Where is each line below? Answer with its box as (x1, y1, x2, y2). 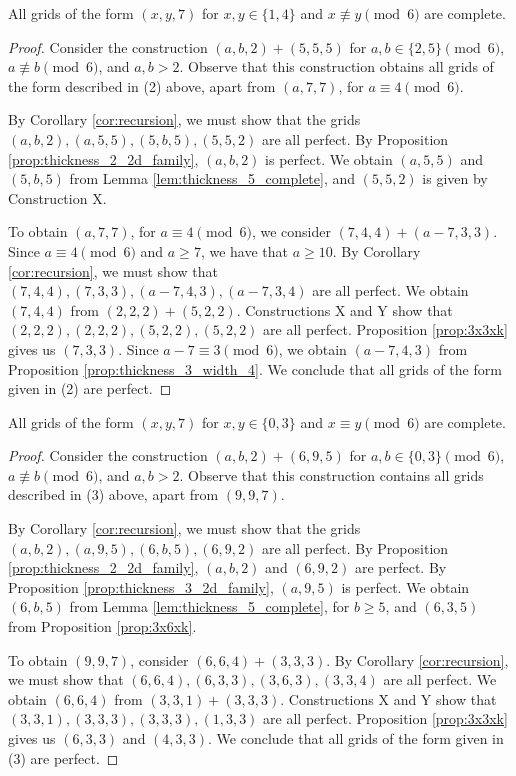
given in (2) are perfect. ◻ (8, 378, 172, 399)
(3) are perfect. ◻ (8, 747, 119, 768)
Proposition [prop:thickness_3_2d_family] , (8, 576, 274, 597)
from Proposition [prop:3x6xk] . (8, 616, 197, 637)
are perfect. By (354, 557, 447, 578)
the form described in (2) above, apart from (8, 75, 276, 96)
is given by (422, 168, 488, 189)
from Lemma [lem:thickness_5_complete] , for (69, 596, 350, 617)
